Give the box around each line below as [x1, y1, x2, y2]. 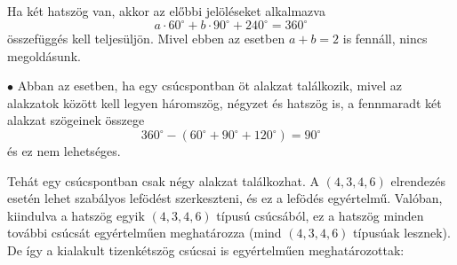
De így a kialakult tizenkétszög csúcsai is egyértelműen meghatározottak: [7, 241, 405, 260]
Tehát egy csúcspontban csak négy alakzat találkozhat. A [7, 171, 319, 190]
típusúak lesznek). [353, 223, 451, 242]
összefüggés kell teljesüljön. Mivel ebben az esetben [7, 29, 285, 48]
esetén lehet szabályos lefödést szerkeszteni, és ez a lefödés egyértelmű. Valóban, [7, 189, 443, 207]
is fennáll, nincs [342, 29, 428, 48]
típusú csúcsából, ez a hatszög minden [216, 206, 424, 224]
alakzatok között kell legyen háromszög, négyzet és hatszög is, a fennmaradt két [7, 93, 442, 112]
